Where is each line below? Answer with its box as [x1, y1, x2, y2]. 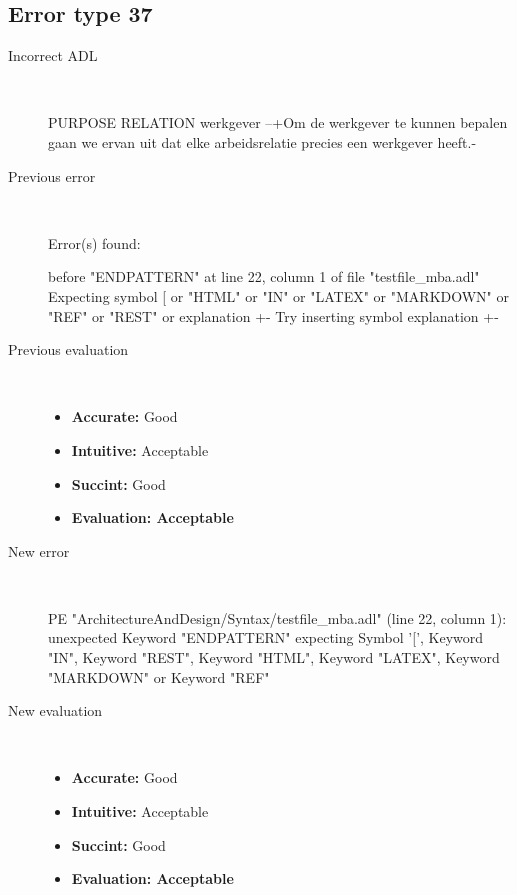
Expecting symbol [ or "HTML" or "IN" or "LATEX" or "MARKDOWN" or [48, 285, 510, 306]
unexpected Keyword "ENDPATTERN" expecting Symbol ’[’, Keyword [48, 627, 484, 648]
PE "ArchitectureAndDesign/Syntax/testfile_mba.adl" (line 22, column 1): [48, 607, 507, 628]
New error [8, 540, 70, 561]
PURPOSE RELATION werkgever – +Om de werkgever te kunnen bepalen [48, 112, 508, 133]
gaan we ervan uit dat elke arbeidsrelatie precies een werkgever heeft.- [48, 131, 477, 152]
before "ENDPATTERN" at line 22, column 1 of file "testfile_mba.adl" [48, 266, 480, 287]
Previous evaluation [8, 339, 129, 360]
